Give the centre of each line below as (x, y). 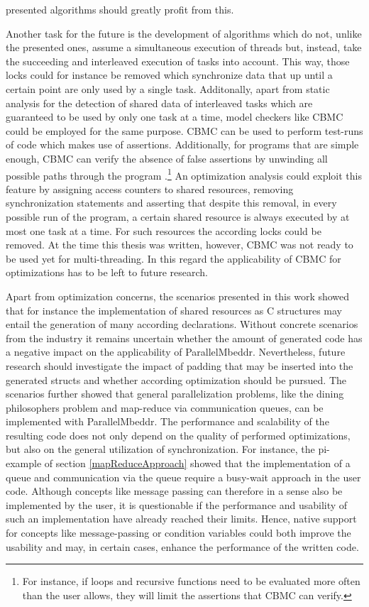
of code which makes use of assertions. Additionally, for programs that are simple (182, 144)
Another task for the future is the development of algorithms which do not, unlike (184, 33)
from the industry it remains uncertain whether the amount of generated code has (184, 338)
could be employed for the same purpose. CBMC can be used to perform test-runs (184, 130)
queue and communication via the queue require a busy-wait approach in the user (183, 477)
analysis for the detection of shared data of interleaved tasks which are (159, 103)
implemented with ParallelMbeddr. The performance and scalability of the (167, 421)
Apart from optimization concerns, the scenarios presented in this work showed (178, 296)
